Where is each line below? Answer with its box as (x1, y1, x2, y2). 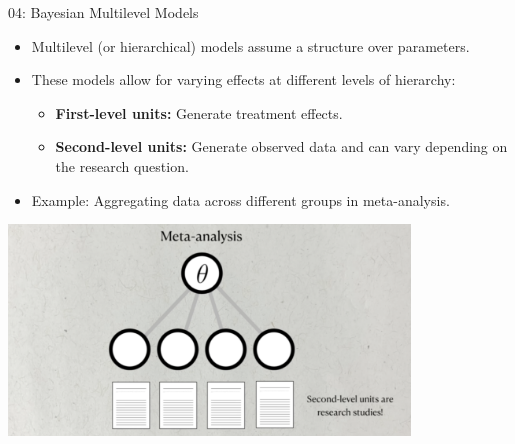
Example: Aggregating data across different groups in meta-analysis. (31, 189, 450, 210)
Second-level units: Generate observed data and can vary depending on (55, 136, 508, 157)
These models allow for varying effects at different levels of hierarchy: (31, 69, 456, 90)
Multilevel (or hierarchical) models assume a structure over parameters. (31, 35, 470, 56)
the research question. (55, 155, 189, 176)
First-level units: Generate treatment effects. (55, 102, 343, 123)
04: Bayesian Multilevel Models (8, 2, 199, 22)
